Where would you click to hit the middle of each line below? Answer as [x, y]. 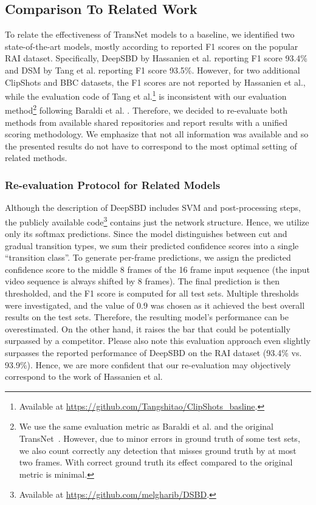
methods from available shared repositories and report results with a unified [146, 122]
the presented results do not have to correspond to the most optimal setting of [151, 146]
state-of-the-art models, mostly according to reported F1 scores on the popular [152, 46]
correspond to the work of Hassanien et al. [84, 376]
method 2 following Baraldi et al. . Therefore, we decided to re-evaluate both [146, 109]
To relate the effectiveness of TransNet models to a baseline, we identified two [150, 34]
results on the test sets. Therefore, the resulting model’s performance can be [147, 317]
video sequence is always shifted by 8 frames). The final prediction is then [143, 281]
